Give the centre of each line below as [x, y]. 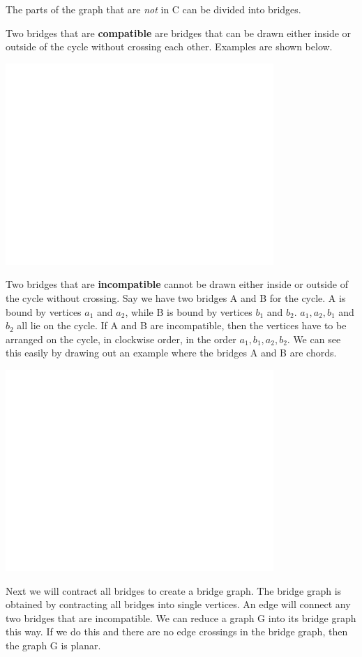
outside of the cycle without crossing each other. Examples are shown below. [169, 46]
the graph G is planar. [53, 645]
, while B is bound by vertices [189, 311]
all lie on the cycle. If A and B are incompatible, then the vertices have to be [182, 325]
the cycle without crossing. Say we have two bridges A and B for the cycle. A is [176, 297]
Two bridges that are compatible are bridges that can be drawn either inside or [179, 33]
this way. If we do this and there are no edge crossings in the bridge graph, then [177, 631]
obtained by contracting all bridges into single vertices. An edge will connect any [178, 604]
